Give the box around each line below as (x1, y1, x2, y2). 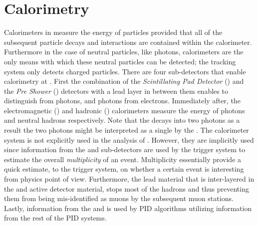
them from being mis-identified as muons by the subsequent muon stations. (4, 193, 234, 204)
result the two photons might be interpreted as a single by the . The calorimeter (4, 125, 249, 135)
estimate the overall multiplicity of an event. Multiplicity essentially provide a (4, 154, 242, 164)
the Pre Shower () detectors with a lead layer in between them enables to (4, 85, 228, 96)
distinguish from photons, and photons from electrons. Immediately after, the (4, 95, 241, 106)
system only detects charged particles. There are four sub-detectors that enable (4, 66, 246, 76)
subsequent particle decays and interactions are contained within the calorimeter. (4, 36, 252, 47)
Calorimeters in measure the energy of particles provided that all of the (4, 27, 223, 37)
